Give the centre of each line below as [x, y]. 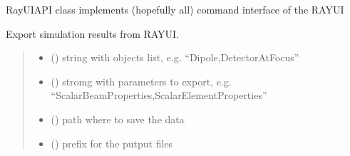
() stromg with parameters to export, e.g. [141, 81]
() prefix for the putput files [112, 143]
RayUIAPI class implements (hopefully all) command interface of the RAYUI [175, 9]
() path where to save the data [118, 119]
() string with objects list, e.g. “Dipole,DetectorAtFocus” [175, 57]
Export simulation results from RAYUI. [93, 33]
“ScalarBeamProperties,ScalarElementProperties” [159, 95]
